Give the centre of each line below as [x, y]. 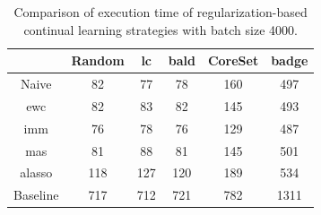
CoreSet [233, 60]
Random [98, 60]
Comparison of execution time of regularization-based [160, 12]
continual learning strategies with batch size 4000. [160, 29]
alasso [36, 172]
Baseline [36, 195]
